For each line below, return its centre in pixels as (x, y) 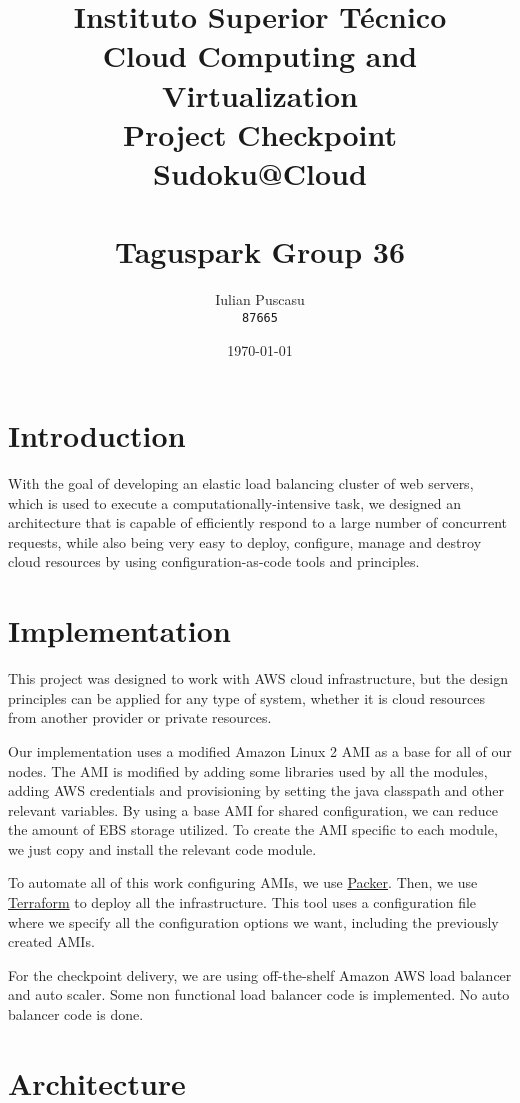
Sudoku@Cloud (260, 172)
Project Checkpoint (260, 133)
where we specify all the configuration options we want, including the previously (253, 921)
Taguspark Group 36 (260, 251)
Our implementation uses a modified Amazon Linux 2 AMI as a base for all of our (260, 750)
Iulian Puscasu (260, 299)
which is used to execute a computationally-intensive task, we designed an (235, 502)
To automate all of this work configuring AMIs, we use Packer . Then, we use (243, 882)
